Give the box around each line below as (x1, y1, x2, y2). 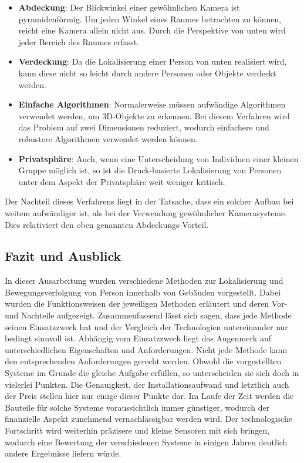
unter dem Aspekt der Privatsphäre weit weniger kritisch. (18, 175, 225, 187)
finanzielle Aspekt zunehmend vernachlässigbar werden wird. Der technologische (5, 412, 292, 425)
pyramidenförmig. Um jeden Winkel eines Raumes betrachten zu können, (18, 12, 282, 25)
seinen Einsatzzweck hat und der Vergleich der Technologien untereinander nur (5, 320, 288, 333)
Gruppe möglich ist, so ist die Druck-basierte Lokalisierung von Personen (18, 164, 282, 176)
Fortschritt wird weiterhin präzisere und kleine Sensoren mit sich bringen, (5, 424, 270, 437)
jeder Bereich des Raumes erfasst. (18, 35, 140, 48)
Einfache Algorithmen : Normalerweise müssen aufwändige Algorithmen (18, 98, 286, 110)
